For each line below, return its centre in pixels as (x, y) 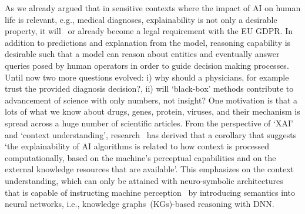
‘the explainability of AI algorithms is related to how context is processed (137, 146)
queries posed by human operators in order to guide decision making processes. (147, 65)
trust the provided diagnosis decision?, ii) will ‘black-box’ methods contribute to (149, 88)
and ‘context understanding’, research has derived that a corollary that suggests (151, 134)
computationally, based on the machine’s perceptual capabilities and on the (140, 157)
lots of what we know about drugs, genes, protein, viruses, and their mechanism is (152, 111)
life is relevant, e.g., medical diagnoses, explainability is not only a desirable (141, 19)
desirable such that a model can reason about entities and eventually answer (142, 54)
